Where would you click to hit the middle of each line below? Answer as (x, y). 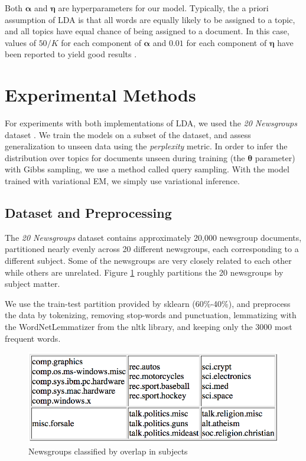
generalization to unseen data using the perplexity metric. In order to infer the (146, 146)
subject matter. (32, 284)
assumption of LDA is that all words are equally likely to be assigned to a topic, (150, 19)
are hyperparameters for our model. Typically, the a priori (163, 8)
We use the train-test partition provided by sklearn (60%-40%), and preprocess (148, 303)
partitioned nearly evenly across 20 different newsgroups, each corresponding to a (152, 249)
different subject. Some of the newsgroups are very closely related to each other (148, 261)
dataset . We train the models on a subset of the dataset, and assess (128, 134)
